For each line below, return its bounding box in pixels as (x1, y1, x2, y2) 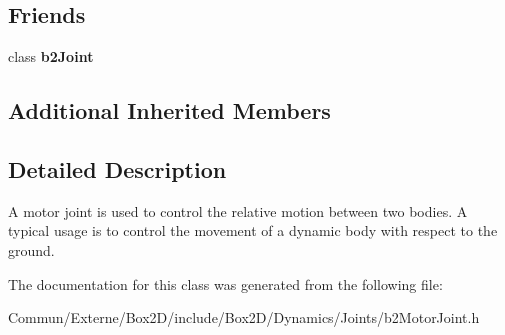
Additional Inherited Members (8, 95, 331, 126)
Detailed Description (8, 153, 227, 184)
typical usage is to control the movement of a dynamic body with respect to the (8, 220, 498, 241)
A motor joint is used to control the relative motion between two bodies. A (8, 200, 468, 221)
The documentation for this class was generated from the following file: (8, 273, 443, 294)
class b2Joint (8, 46, 94, 67)
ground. (8, 239, 55, 260)
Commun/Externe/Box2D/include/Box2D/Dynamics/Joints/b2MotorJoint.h (8, 307, 480, 328)
